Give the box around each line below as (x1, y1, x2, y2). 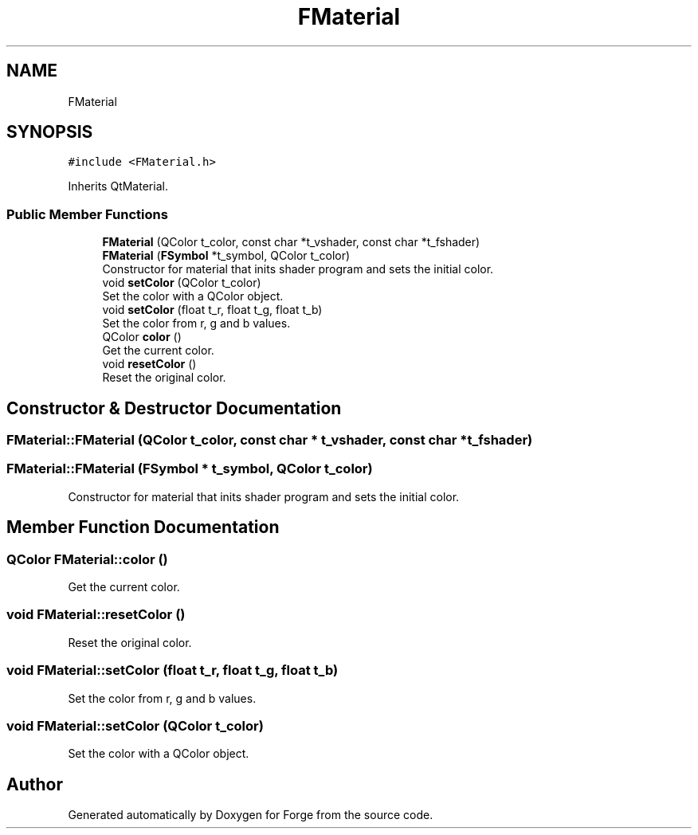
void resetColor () (102, 357, 197, 371)
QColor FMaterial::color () (6, 551, 168, 567)
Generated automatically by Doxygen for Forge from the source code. (68, 808, 433, 822)
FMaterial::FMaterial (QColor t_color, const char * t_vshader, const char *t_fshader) (6, 432, 533, 449)
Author (6, 774, 63, 794)
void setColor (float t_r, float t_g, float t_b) (102, 303, 323, 317)
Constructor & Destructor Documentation (6, 398, 342, 418)
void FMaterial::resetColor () (6, 606, 186, 623)
